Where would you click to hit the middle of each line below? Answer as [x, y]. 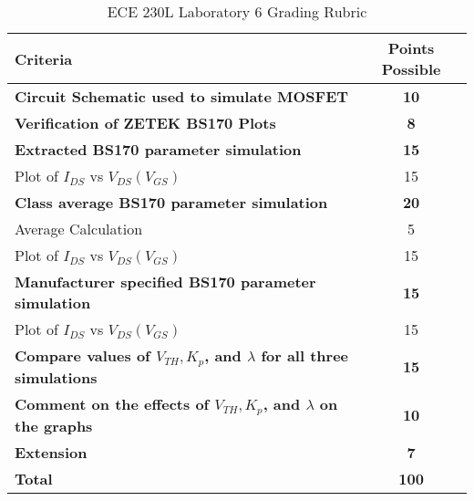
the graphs [54, 425]
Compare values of [82, 355]
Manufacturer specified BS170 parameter [165, 282]
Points [411, 48]
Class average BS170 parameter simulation [171, 202]
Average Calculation [79, 229]
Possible [411, 69]
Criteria [44, 58]
